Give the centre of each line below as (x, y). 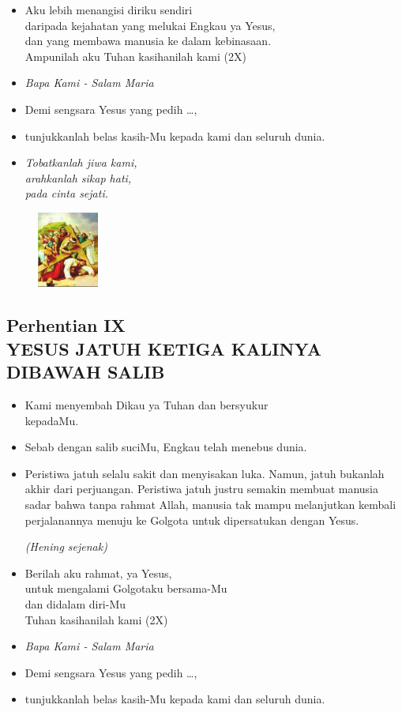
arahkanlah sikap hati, (78, 177)
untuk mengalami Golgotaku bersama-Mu (126, 588)
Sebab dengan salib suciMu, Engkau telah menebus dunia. (166, 447)
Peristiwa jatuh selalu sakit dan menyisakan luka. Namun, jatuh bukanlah (205, 473)
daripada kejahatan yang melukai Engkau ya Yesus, (150, 25)
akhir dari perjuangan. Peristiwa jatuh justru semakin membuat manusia (201, 489)
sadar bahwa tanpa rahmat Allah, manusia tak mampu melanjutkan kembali (210, 504)
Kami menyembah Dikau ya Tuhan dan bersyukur (147, 404)
